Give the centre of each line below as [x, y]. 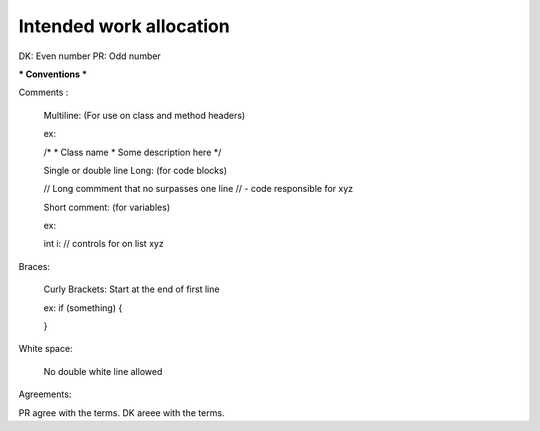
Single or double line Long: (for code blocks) [135, 170]
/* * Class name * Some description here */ [132, 152]
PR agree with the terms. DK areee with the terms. [121, 412]
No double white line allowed [103, 371]
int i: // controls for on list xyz [103, 244]
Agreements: [45, 394]
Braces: [34, 266]
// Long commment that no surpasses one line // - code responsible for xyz [198, 189]
